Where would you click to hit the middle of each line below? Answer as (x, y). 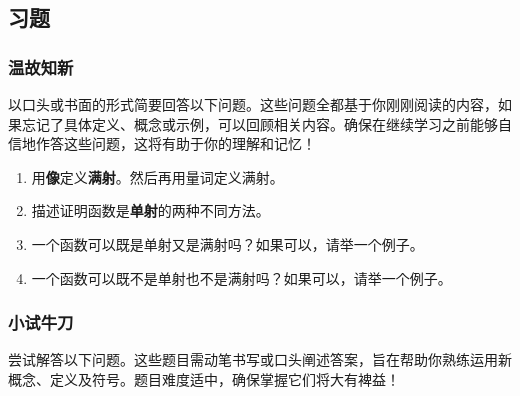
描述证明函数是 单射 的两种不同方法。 (150, 210)
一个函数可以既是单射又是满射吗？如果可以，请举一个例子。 (227, 243)
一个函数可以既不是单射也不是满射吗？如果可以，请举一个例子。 (241, 277)
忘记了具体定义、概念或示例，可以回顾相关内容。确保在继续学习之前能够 (259, 123)
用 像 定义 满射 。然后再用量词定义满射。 (157, 176)
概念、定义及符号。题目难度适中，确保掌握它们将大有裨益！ (204, 378)
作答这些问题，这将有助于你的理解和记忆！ (175, 143)
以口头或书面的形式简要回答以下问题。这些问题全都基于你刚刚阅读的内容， (253, 104)
